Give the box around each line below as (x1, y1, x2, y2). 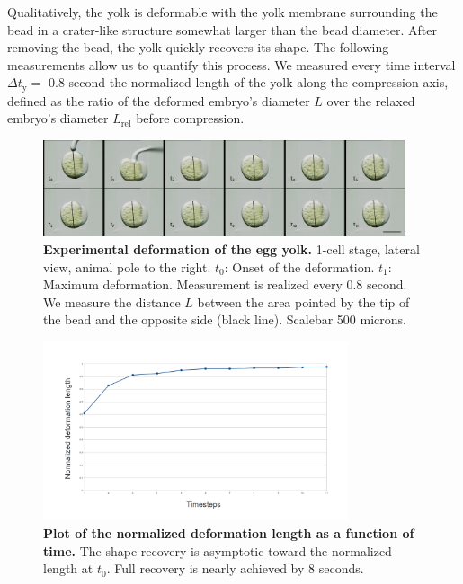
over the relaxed (326, 91, 415, 110)
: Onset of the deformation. (224, 257, 375, 276)
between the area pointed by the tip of (197, 292, 410, 311)
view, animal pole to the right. (43, 257, 211, 276)
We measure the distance (43, 292, 181, 311)
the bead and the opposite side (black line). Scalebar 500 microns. (43, 310, 406, 329)
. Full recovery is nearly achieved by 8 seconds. (106, 559, 364, 578)
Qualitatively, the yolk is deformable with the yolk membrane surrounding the (7, 3, 438, 21)
